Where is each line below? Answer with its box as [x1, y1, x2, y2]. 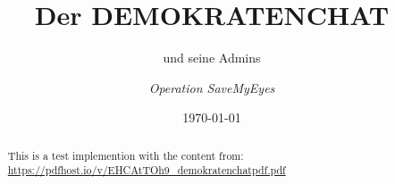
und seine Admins [163, 48, 261, 67]
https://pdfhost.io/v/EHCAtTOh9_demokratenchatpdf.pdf [7, 163, 286, 178]
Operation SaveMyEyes [148, 78, 275, 96]
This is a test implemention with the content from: [7, 147, 244, 163]
